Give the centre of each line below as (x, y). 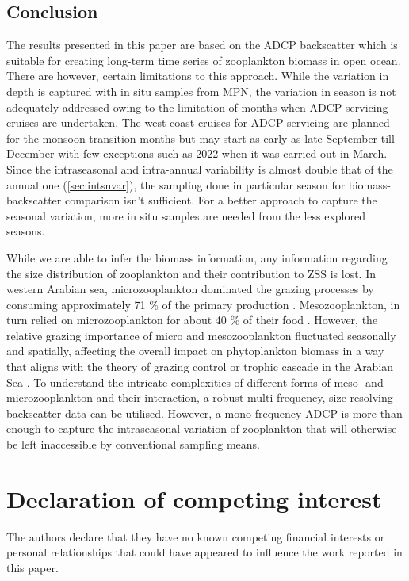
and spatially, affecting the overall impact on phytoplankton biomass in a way (195, 351)
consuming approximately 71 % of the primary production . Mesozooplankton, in (203, 304)
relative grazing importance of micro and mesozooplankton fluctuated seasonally (201, 335)
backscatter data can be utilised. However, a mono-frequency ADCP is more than (204, 413)
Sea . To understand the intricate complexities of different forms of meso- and (195, 382)
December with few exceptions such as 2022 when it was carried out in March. (197, 153)
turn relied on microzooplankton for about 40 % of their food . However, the (192, 320)
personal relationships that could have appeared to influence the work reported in (204, 552)
